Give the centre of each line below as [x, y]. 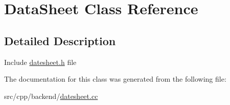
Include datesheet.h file [40, 62]
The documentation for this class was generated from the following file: [115, 79]
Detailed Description [60, 40]
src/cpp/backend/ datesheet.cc [51, 96]
